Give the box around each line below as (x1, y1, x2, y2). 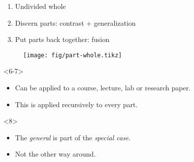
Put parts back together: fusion (15, 34, 110, 44)
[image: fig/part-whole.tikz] (23, 51, 122, 59)
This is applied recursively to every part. (15, 99, 138, 109)
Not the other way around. (15, 149, 96, 159)
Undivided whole (15, 1, 66, 11)
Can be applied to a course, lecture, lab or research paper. (15, 82, 191, 93)
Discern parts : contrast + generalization (15, 17, 136, 28)
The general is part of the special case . (15, 132, 131, 142)
